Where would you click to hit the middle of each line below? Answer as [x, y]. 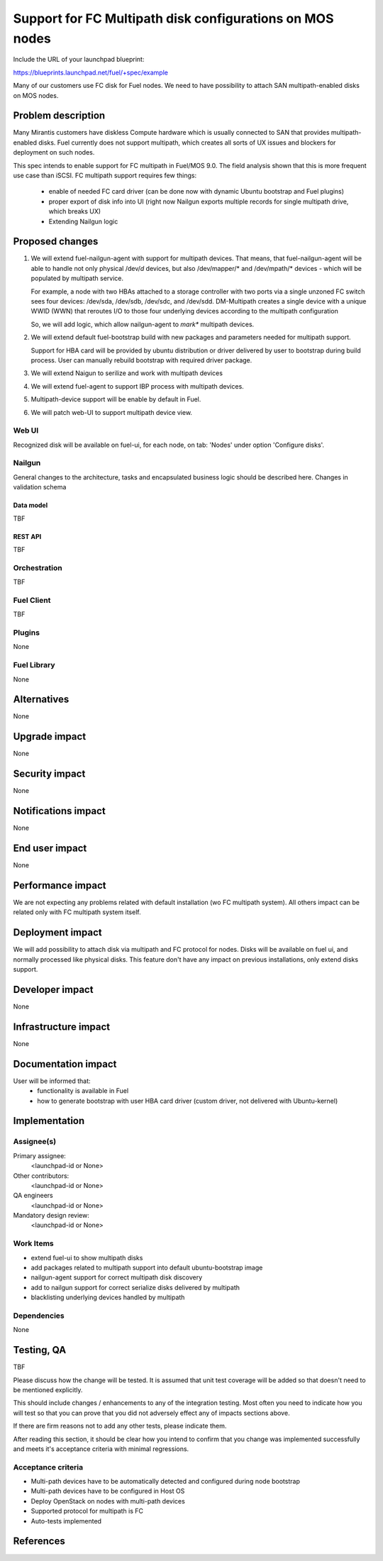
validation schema [40, 487]
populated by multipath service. [77, 278]
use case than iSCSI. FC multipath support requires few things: [105, 175]
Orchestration [38, 567]
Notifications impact [59, 811]
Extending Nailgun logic [83, 221]
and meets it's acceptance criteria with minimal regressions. [101, 1449]
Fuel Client [32, 600]
